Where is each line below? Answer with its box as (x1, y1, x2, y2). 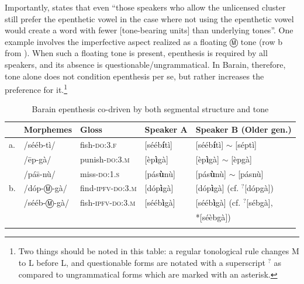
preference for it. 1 (5, 82, 68, 95)
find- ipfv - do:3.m (80, 182, 137, 194)
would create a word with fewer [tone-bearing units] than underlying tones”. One (5, 24, 293, 36)
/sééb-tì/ (23, 138, 56, 150)
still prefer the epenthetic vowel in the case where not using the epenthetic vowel (5, 12, 294, 25)
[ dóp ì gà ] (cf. (195, 182, 239, 194)
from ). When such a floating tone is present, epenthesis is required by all (5, 47, 268, 59)
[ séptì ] (235, 138, 257, 150)
